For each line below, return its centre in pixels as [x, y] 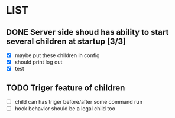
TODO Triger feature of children [66, 88]
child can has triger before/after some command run [79, 102]
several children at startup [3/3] [66, 41]
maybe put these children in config [57, 55]
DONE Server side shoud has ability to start [87, 32]
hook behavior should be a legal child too [65, 109]
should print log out [38, 62]
